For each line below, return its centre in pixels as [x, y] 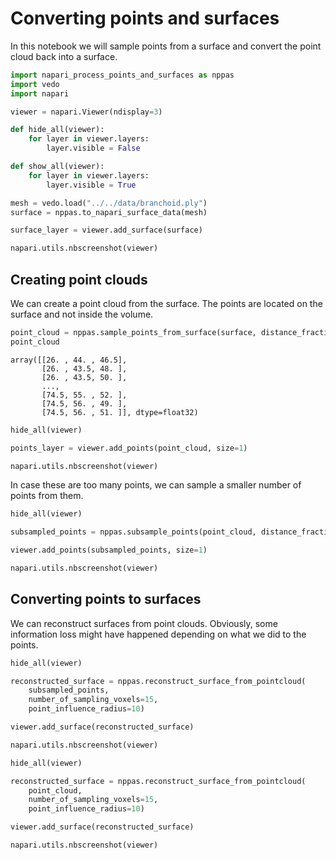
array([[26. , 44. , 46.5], [69, 360]
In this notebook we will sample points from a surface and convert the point [166, 46]
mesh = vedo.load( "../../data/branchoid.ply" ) [109, 203]
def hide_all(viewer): [57, 130]
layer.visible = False [93, 148]
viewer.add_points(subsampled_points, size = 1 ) [109, 550]
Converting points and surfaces [145, 18]
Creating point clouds [79, 279]
